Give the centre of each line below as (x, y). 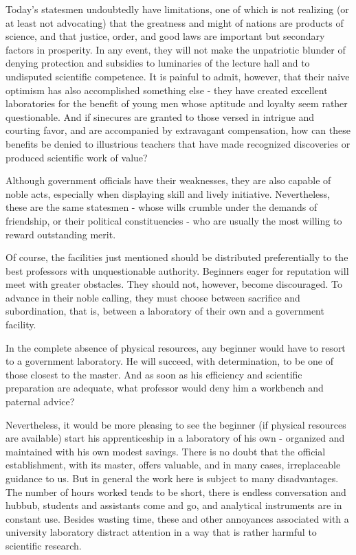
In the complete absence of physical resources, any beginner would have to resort (176, 347)
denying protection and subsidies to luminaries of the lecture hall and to (158, 63)
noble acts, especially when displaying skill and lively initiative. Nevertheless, (168, 193)
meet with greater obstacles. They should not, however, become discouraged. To (174, 284)
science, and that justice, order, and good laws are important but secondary (165, 36)
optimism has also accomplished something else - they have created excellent (167, 90)
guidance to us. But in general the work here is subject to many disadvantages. (172, 478)
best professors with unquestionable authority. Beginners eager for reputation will (177, 270)
